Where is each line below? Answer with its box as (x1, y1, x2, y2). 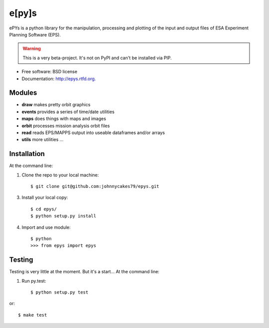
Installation (9, 150, 45, 158)
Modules (9, 89, 37, 97)
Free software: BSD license (21, 69, 77, 75)
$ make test (18, 312, 47, 318)
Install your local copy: (21, 194, 68, 200)
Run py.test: (21, 278, 46, 284)
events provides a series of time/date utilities (21, 109, 115, 115)
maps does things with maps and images (21, 116, 107, 122)
